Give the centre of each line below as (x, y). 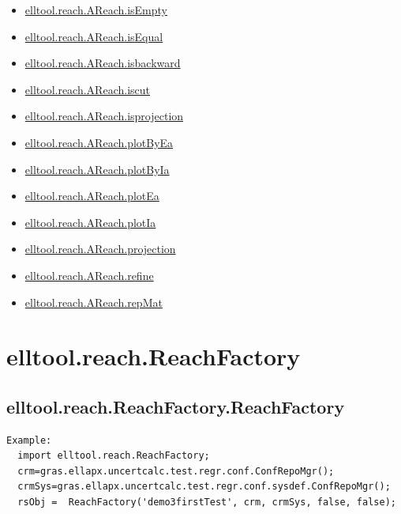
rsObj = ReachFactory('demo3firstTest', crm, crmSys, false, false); (207, 503)
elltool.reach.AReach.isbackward (103, 63)
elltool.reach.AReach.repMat (94, 302)
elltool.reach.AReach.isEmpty (96, 9)
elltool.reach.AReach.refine (89, 275)
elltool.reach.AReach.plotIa (90, 222)
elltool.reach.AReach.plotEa (92, 196)
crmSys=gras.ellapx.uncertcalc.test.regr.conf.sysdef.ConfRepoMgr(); (204, 487)
